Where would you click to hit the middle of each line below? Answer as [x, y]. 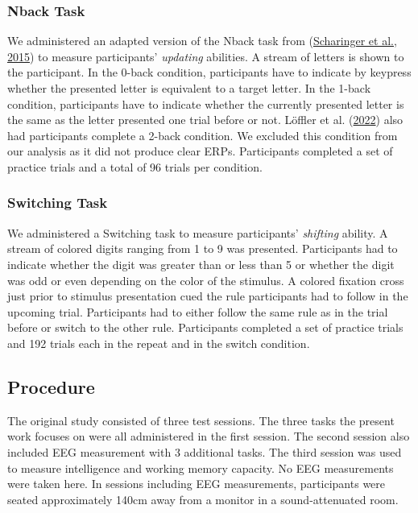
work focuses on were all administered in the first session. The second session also [209, 436]
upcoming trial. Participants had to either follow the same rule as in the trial [198, 311]
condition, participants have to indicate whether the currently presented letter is [206, 103]
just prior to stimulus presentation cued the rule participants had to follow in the [208, 296]
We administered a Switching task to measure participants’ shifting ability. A [198, 232]
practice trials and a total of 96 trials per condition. [135, 166]
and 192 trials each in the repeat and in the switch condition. [159, 343]
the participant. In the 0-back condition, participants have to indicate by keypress [209, 72]
